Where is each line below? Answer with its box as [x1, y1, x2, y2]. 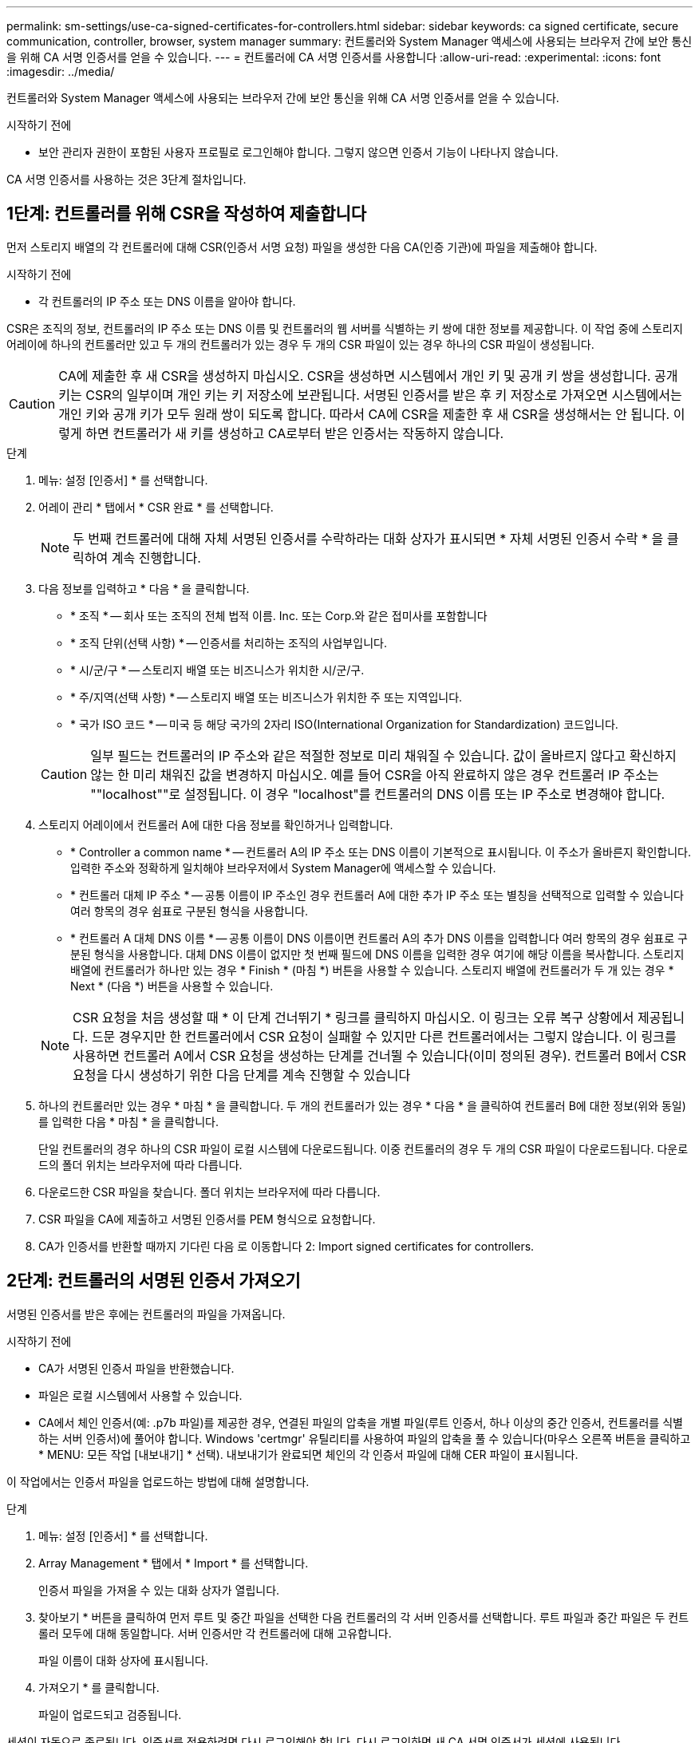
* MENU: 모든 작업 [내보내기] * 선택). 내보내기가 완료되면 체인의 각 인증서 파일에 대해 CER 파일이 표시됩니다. [38, 1447, 579, 1461]
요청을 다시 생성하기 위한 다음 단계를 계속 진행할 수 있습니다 [73, 1066, 411, 1083]
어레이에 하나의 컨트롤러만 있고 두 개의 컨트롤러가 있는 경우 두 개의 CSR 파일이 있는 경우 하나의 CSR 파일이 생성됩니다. [6, 337, 594, 351]
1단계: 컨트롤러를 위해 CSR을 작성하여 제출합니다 [6, 204, 367, 224]
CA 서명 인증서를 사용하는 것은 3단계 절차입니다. [6, 172, 247, 186]
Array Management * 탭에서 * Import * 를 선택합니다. [38, 1555, 309, 1570]
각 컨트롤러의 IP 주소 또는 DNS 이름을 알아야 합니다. [38, 294, 296, 308]
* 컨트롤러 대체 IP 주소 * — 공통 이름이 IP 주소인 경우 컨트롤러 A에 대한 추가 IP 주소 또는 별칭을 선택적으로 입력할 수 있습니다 [70, 887, 684, 902]
